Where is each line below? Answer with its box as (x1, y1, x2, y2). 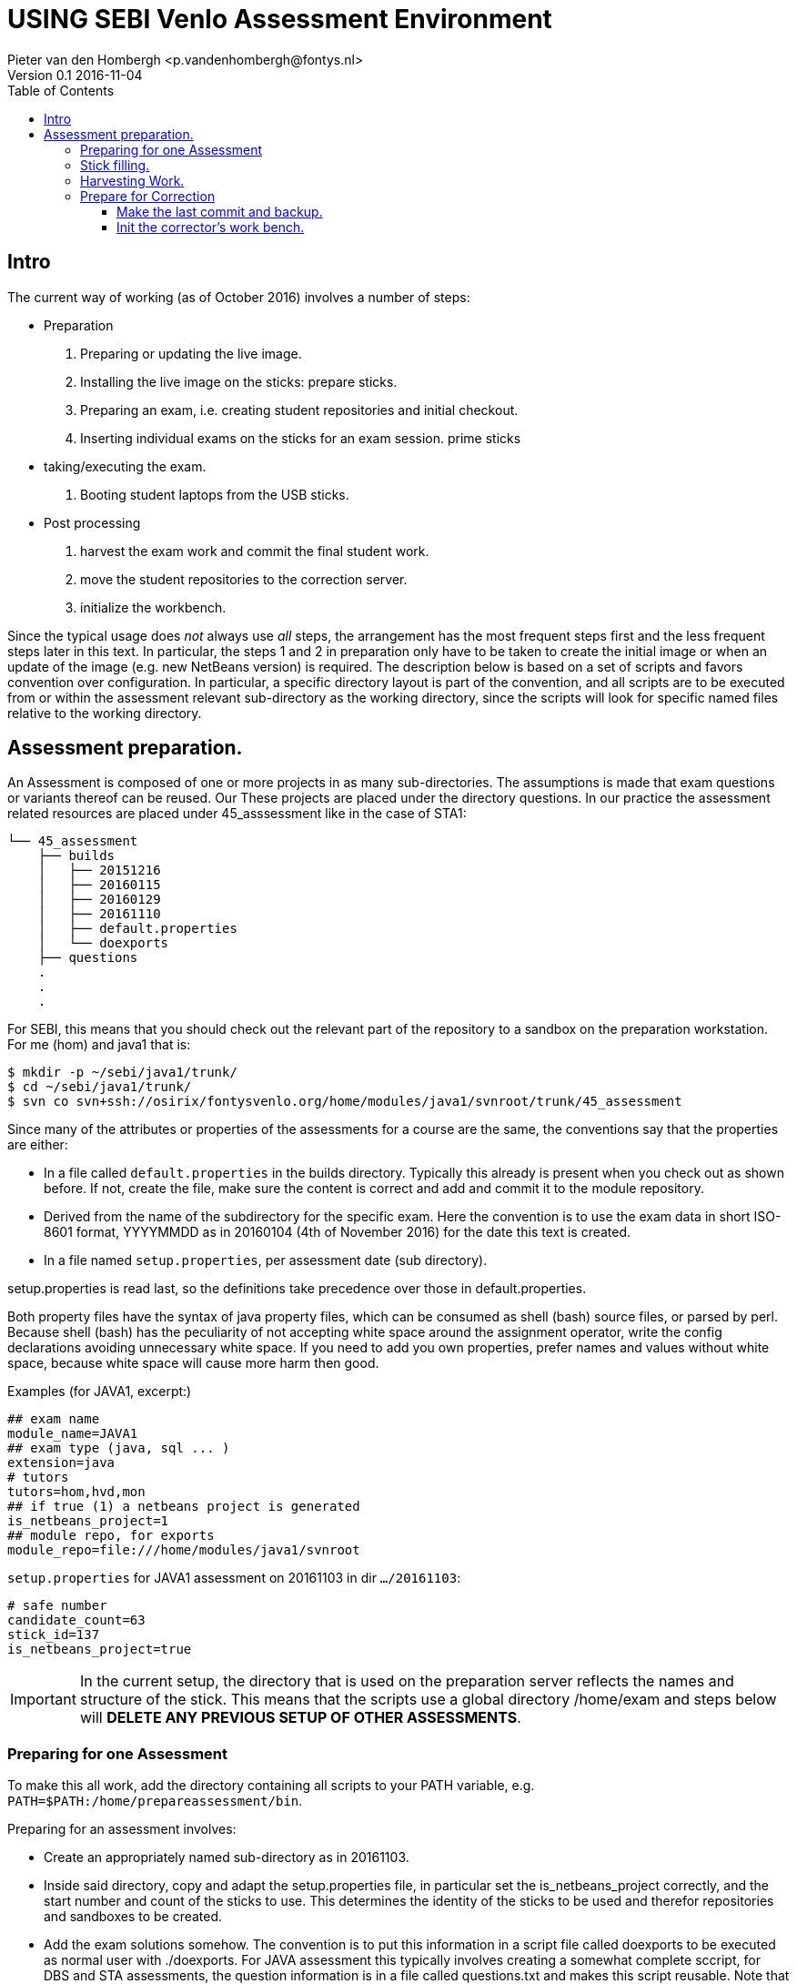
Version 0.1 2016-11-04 (7, 66, 143, 83)
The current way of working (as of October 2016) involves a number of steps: (7, 288, 470, 305)
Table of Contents (7, 82, 115, 98)
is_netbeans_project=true (7, 1642, 192, 1657)
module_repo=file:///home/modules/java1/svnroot (7, 1543, 360, 1558)
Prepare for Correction (80, 187, 216, 204)
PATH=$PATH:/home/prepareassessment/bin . (7, 1793, 303, 1809)
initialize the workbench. (80, 599, 227, 615)
